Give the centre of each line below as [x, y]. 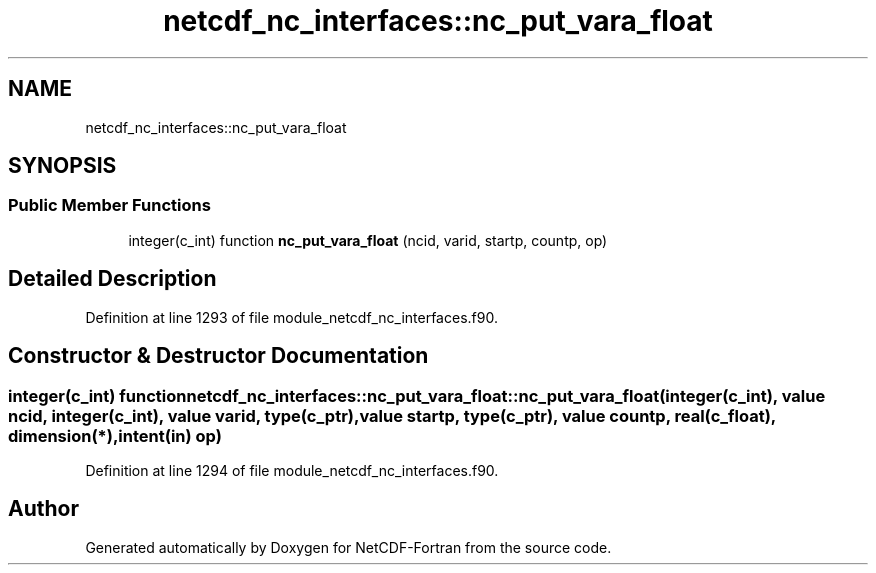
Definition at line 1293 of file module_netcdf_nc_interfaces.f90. [291, 317]
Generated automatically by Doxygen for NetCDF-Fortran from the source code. [348, 547]
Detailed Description [112, 279]
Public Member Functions [109, 205]
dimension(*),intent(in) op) [115, 435]
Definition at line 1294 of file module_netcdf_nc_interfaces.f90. [292, 470]
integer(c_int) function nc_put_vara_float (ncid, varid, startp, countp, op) [368, 240]
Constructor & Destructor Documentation [218, 356]
